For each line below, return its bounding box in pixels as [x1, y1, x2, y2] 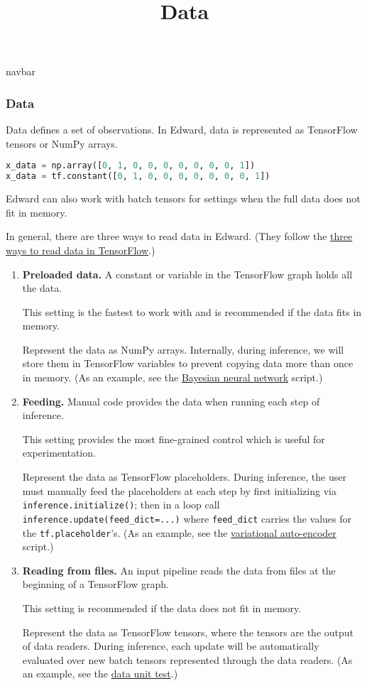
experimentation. [22, 445, 96, 460]
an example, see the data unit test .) [22, 666, 178, 681]
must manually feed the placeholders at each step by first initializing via [22, 483, 336, 498]
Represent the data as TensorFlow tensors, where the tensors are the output [22, 624, 354, 639]
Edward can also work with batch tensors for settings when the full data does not [6, 191, 361, 206]
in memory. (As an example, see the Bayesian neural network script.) [22, 370, 323, 385]
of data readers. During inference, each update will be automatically [22, 638, 319, 653]
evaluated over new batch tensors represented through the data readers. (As [22, 652, 353, 667]
